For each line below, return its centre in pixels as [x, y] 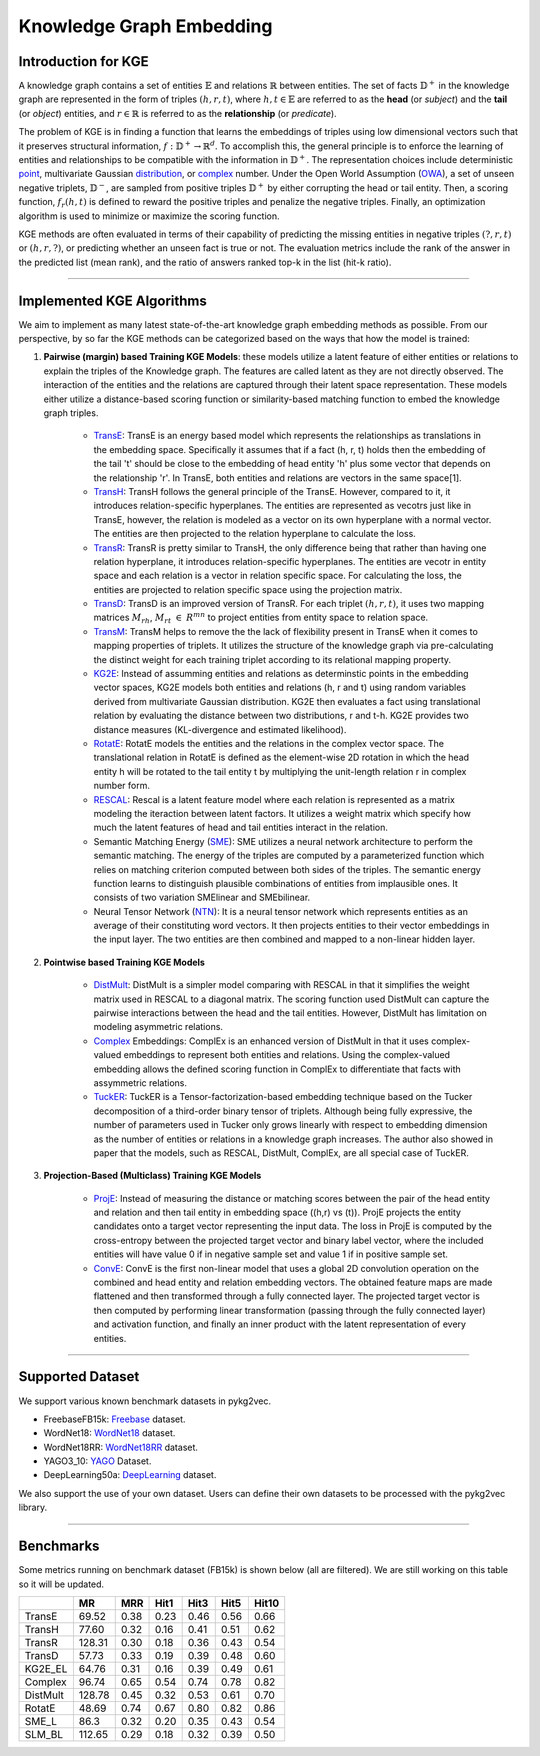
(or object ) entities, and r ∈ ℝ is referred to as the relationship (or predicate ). [177, 113]
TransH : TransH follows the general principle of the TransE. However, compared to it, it [272, 491]
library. [33, 1507]
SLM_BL [44, 1734]
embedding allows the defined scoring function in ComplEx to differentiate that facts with [277, 1069]
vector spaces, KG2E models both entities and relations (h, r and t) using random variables [280, 687]
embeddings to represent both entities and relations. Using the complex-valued [286, 1055]
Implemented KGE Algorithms [112, 300]
